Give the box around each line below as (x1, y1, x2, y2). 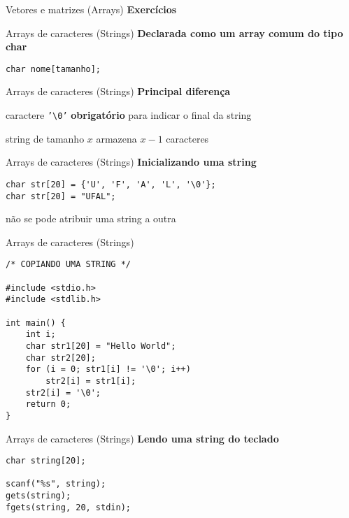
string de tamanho (6, 131, 85, 145)
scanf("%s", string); (6, 479, 106, 489)
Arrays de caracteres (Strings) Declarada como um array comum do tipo (6, 25, 343, 40)
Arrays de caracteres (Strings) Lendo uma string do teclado (6, 431, 279, 445)
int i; (25, 329, 56, 340)
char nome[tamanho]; (6, 64, 101, 74)
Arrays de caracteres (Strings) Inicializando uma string (6, 154, 257, 169)
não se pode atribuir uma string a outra (6, 211, 176, 226)
